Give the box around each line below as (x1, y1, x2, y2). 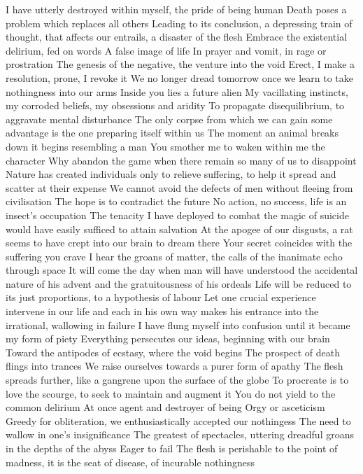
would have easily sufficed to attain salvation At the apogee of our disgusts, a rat (6, 221, 353, 236)
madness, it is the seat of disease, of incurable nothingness (6, 454, 255, 469)
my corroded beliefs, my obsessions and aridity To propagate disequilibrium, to (6, 98, 345, 113)
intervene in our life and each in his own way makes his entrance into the (6, 304, 319, 319)
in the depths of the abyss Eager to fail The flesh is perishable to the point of (6, 441, 338, 455)
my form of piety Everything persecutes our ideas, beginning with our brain (6, 331, 330, 346)
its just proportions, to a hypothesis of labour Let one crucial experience (6, 290, 316, 305)
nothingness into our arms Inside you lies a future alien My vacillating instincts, (6, 84, 348, 99)
